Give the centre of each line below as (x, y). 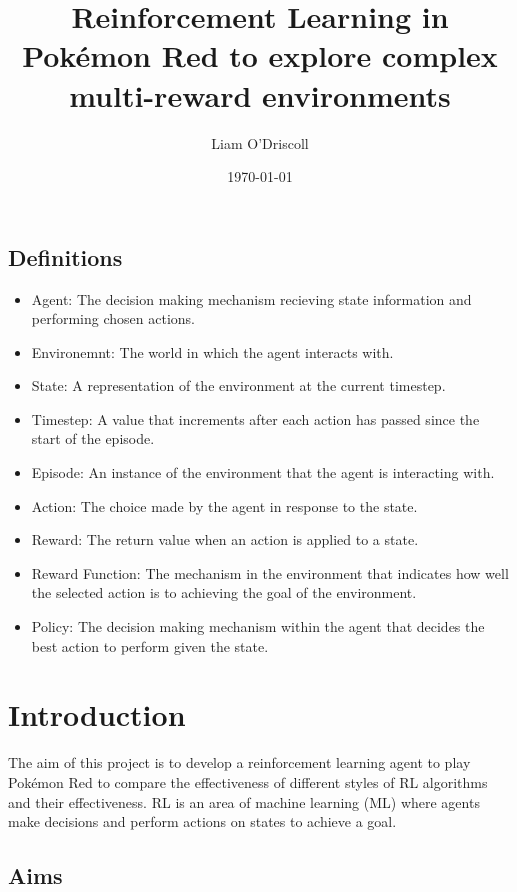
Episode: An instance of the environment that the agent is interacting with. (263, 472)
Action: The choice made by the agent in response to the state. (224, 505)
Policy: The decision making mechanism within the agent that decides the (258, 626)
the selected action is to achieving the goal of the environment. (224, 592)
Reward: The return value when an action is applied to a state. (225, 539)
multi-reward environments (260, 94)
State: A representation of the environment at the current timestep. (238, 385)
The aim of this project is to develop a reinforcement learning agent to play (239, 762)
